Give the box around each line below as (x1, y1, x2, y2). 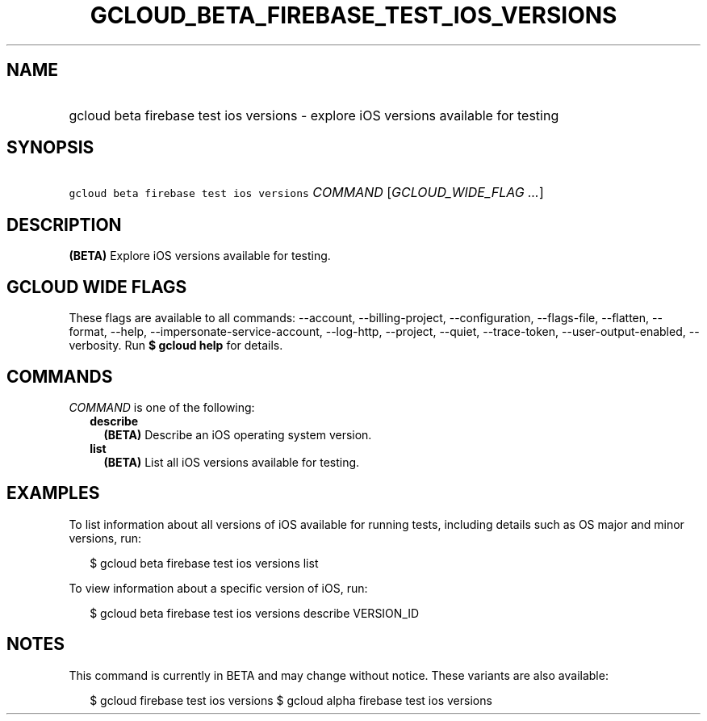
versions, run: (69, 530, 142, 545)
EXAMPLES (6, 483, 100, 504)
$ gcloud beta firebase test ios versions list (90, 555, 319, 570)
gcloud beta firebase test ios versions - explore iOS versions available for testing (69, 107, 559, 124)
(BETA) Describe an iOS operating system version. (103, 427, 372, 442)
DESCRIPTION (6, 214, 122, 235)
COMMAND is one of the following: (69, 400, 255, 414)
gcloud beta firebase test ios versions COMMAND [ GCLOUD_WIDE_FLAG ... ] (69, 184, 544, 201)
